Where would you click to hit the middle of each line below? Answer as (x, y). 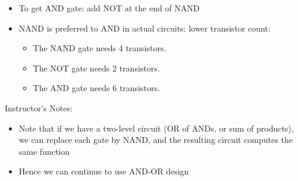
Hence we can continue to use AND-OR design (104, 171)
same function (44, 151)
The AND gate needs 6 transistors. (96, 88)
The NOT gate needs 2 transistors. (96, 68)
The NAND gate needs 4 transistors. (100, 48)
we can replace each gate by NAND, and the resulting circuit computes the (156, 140)
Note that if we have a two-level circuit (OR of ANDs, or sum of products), (156, 128)
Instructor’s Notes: (39, 107)
